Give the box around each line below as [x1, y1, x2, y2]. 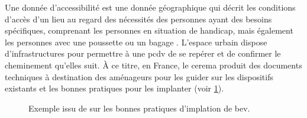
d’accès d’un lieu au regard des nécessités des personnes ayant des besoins [5, 12, 272, 25]
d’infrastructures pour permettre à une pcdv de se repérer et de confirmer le [5, 47, 281, 60]
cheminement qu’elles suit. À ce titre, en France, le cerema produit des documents [5, 58, 302, 71]
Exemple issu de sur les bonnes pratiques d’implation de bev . [28, 101, 250, 114]
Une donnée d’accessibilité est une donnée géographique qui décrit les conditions [5, 1, 296, 13]
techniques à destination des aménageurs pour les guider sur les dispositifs [5, 70, 273, 83]
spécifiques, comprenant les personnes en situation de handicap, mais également [5, 24, 293, 37]
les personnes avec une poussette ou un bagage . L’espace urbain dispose [5, 35, 267, 48]
